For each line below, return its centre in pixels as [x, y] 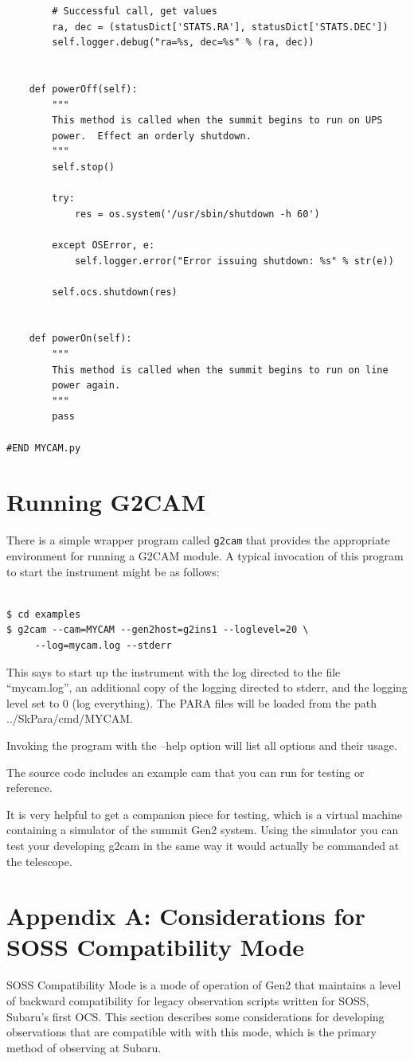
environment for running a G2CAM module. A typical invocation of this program [205, 556]
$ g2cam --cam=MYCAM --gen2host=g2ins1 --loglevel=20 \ [158, 630]
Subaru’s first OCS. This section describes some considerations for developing [195, 1016]
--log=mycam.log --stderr [103, 645]
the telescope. [39, 861]
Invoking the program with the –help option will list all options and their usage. [202, 745]
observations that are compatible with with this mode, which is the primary [191, 1032]
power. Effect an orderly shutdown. [152, 136]
